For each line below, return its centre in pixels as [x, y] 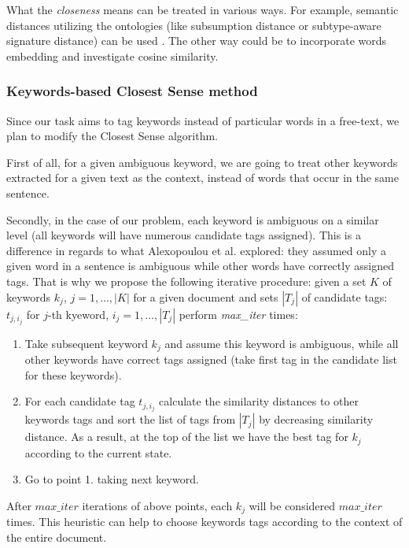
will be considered [292, 505]
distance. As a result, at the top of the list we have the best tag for [186, 437]
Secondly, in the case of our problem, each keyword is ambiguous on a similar [193, 219]
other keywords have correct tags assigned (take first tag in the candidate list [211, 359]
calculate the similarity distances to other [259, 401]
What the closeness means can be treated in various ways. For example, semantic [203, 9]
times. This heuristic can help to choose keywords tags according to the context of [204, 522]
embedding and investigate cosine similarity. [112, 56]
